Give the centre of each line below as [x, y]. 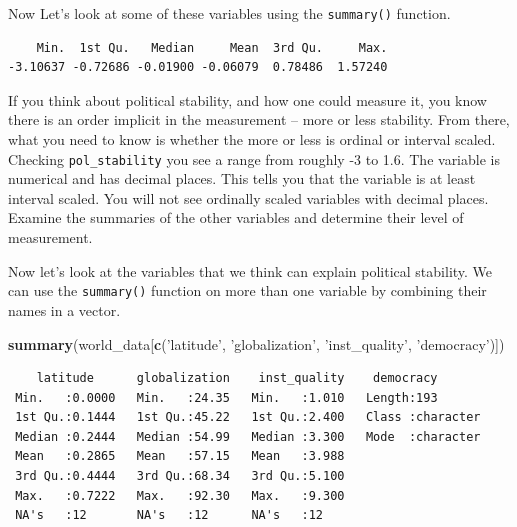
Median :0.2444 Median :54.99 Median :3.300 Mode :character [248, 436]
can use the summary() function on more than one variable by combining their [247, 290]
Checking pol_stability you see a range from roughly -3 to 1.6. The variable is [254, 158]
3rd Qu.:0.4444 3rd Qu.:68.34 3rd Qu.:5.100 [180, 476]
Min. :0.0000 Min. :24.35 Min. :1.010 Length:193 [226, 397]
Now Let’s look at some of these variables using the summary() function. [229, 13]
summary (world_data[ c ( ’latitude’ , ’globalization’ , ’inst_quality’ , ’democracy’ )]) [256, 343]
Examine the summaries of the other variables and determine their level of [236, 217]
